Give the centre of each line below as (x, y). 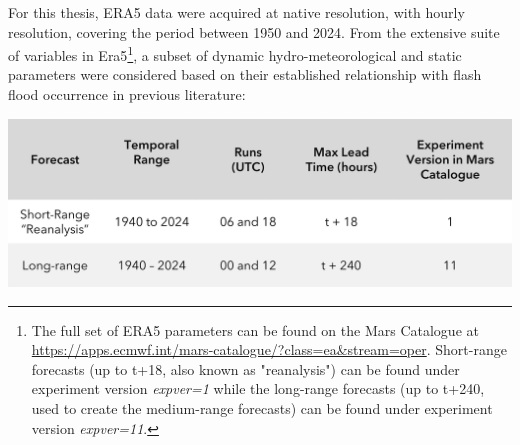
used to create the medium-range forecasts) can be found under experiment (262, 407)
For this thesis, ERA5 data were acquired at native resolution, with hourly (236, 12)
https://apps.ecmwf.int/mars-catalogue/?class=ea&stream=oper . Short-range (269, 349)
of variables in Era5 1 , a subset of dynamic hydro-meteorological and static (235, 53)
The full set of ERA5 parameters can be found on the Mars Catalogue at (255, 329)
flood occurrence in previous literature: (127, 94)
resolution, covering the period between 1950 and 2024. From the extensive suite (254, 31)
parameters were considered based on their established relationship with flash (245, 74)
